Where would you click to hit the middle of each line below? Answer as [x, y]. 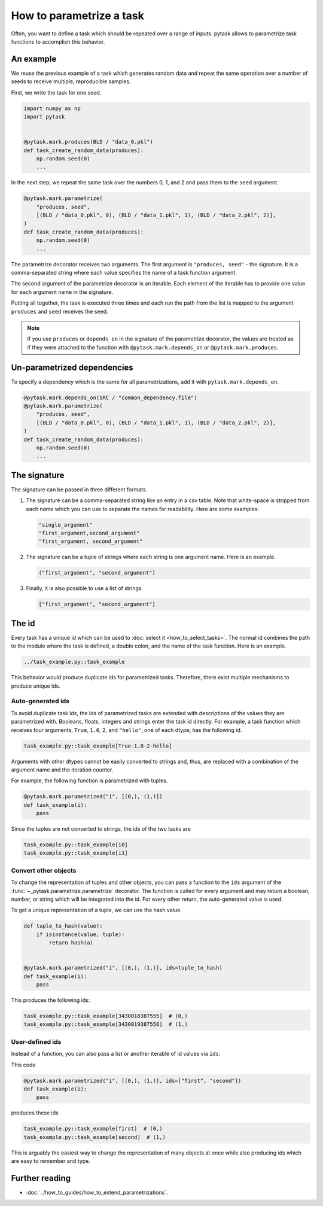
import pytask [44, 117]
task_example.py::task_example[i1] [76, 853]
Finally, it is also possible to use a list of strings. [85, 588]
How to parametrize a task [78, 16]
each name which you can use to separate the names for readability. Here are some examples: [143, 509]
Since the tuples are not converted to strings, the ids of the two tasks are [101, 829]
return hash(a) [71, 943]
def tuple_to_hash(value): [63, 926]
